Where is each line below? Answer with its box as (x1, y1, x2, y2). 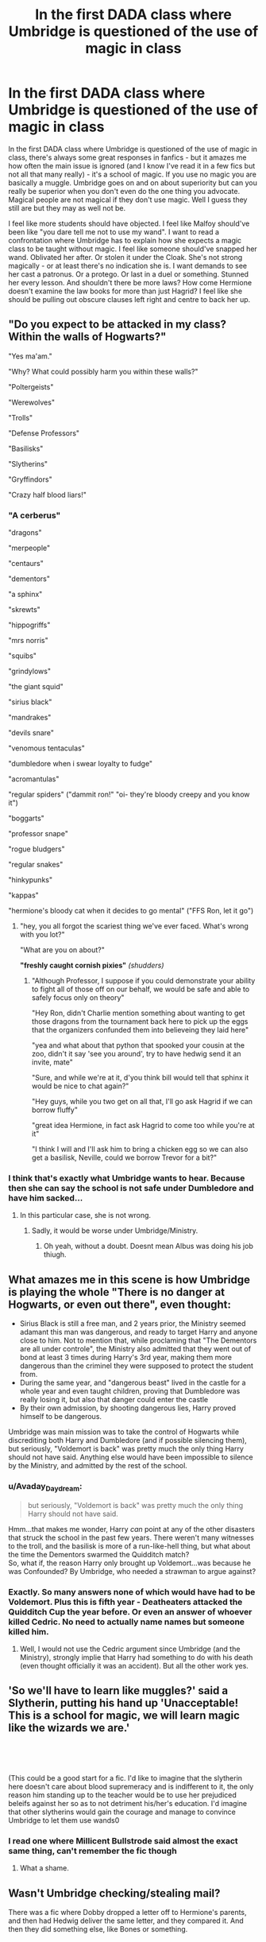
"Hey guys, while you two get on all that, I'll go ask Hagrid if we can (31, 1097, 253, 1107)
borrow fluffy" (31, 1105, 78, 1114)
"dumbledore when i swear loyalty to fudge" (8, 759, 153, 769)
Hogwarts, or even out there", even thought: (8, 1297, 232, 1311)
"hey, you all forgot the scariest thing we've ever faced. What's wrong (19, 921, 249, 931)
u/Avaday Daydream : (8, 1481, 83, 1494)
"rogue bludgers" (8, 844, 65, 854)
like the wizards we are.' (8, 1721, 130, 1735)
